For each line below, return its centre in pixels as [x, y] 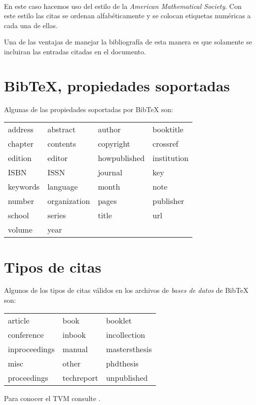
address [21, 129]
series [57, 215]
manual [75, 349]
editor [58, 158]
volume [20, 230]
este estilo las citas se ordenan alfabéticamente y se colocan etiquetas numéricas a [128, 16]
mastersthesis [129, 349]
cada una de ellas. [31, 25]
